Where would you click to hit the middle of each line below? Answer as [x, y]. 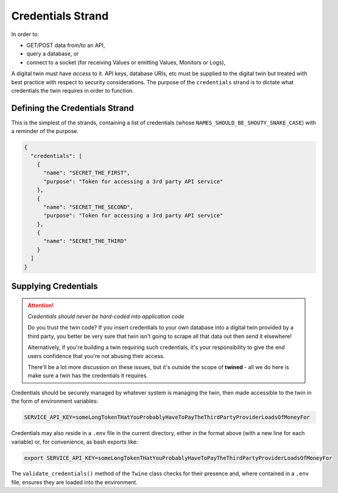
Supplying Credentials [55, 286]
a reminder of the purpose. [45, 131]
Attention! [41, 305]
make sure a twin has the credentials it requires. [88, 376]
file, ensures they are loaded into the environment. [75, 482]
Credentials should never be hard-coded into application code [106, 317]
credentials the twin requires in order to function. [72, 90]
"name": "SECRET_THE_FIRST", [87, 173]
